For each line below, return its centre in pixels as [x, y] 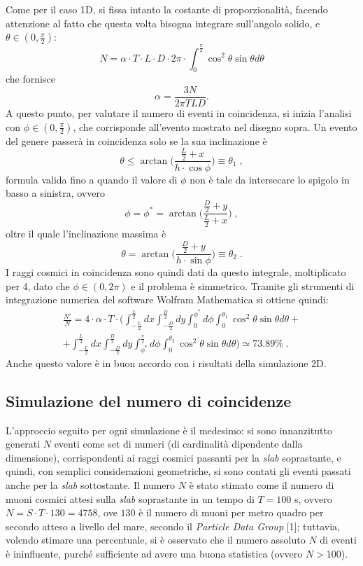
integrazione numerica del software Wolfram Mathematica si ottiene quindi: [167, 299]
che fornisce [30, 79]
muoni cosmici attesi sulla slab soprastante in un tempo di [130, 498]
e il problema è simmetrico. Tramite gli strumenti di [243, 285]
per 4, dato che [38, 285]
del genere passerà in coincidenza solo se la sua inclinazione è [136, 140]
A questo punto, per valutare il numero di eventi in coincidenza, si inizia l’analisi [179, 113]
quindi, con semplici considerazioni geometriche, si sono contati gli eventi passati [178, 471]
